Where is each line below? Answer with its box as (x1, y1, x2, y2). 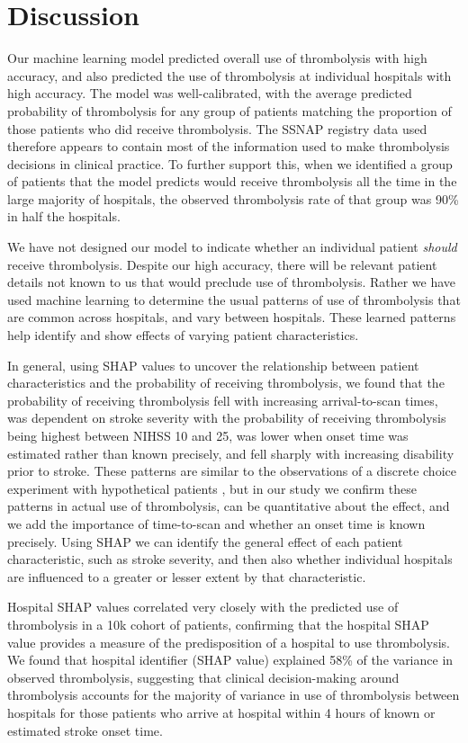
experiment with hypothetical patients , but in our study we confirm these (7, 479, 417, 497)
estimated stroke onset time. (7, 721, 163, 739)
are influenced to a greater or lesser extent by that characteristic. (7, 567, 366, 586)
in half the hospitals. (7, 207, 121, 226)
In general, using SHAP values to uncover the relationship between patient (7, 355, 419, 374)
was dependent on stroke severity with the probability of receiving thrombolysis (7, 408, 446, 427)
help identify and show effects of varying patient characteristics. (7, 326, 359, 345)
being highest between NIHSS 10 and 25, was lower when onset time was (7, 426, 409, 444)
